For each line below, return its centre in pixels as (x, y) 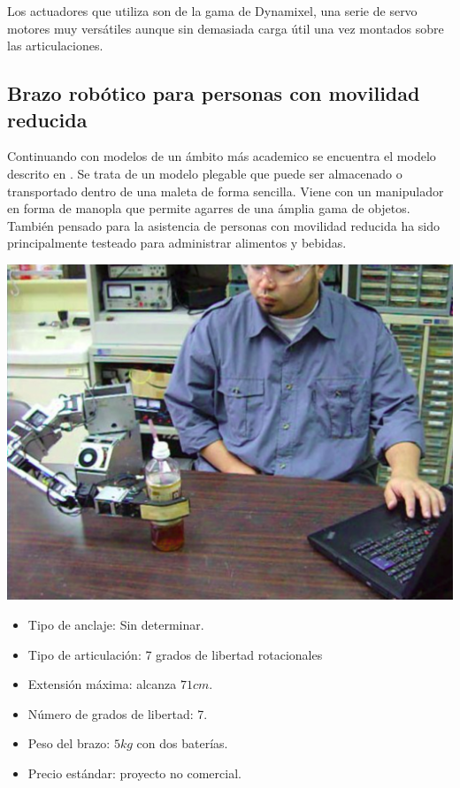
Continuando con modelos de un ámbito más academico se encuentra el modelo (222, 156)
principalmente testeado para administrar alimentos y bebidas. (177, 243)
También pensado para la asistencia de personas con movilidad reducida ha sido (224, 225)
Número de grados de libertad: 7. (118, 713)
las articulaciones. (55, 46)
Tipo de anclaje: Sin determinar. (116, 624)
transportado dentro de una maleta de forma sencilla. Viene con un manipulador (226, 191)
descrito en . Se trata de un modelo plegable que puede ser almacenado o (205, 173)
